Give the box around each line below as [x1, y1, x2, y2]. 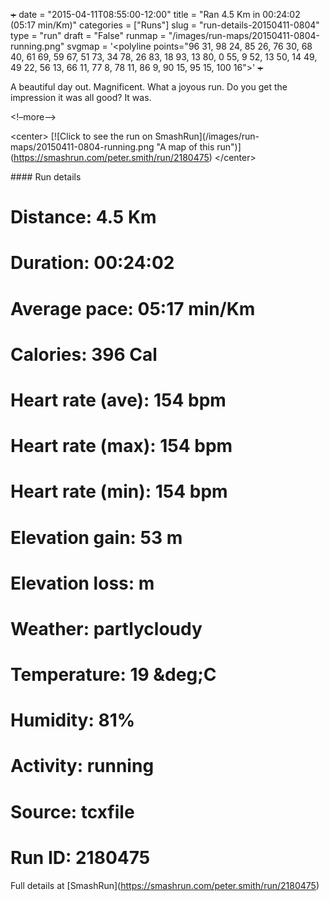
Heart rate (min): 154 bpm [10, 480, 228, 503]
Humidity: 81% [10, 709, 136, 732]
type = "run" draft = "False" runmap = [10, 30, 167, 41]
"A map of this [156, 141, 215, 153]
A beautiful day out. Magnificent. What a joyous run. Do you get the [10, 81, 288, 93]
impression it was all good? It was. [10, 92, 152, 103]
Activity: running [10, 755, 155, 778]
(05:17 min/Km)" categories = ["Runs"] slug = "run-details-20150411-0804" [10, 19, 320, 31]
